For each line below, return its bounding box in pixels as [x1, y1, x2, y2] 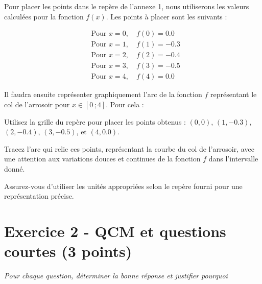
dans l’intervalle [208, 153, 258, 164]
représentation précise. [4, 191, 74, 201]
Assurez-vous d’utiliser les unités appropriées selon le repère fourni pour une [4, 180, 243, 191]
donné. [4, 163, 25, 174]
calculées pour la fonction [4, 11, 84, 21]
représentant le [210, 89, 257, 100]
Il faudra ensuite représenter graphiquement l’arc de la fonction [4, 89, 202, 100]
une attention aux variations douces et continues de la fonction [4, 153, 201, 164]
